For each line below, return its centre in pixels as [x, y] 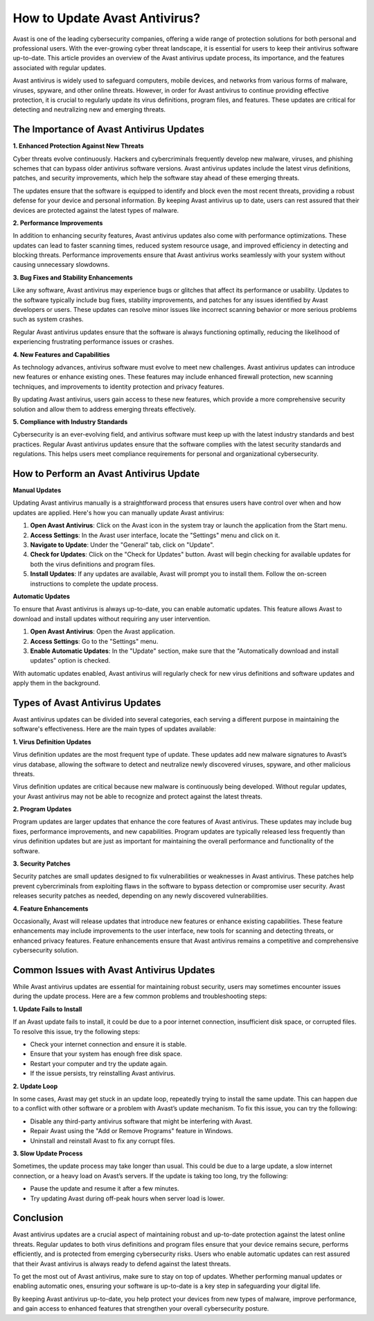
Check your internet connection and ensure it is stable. [108, 1044]
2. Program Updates [42, 809]
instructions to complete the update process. [94, 584]
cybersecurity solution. [46, 950]
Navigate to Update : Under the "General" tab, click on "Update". [122, 545]
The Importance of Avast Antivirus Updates [108, 129]
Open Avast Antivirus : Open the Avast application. [103, 631]
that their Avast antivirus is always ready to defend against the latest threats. [122, 1263]
